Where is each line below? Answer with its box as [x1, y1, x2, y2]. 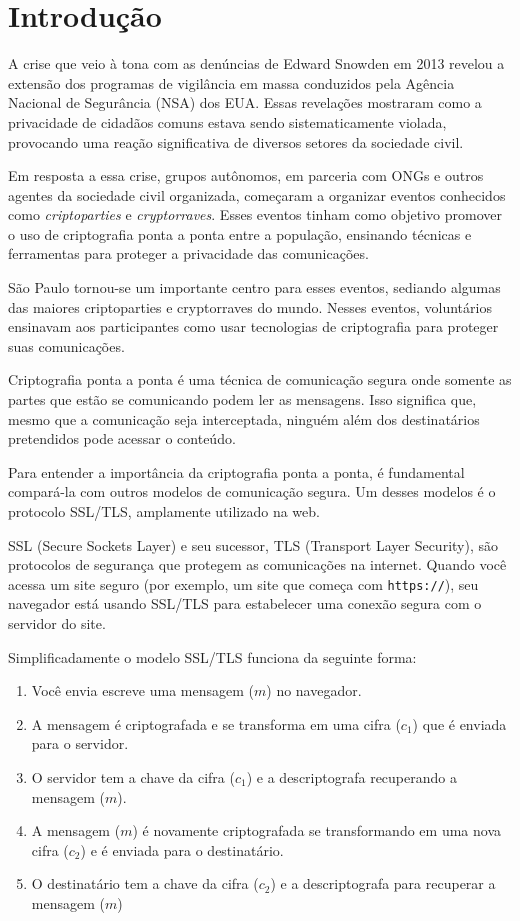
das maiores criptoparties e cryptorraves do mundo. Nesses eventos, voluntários [8, 296, 492, 317]
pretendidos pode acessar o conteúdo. [8, 428, 236, 449]
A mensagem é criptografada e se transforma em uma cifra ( [31, 713, 401, 734]
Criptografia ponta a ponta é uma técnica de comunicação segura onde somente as [8, 369, 512, 390]
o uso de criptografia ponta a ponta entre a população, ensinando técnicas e [8, 223, 472, 244]
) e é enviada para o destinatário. [80, 839, 284, 860]
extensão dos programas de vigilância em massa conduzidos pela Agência [8, 72, 455, 93]
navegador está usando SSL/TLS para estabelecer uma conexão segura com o [8, 593, 482, 614]
